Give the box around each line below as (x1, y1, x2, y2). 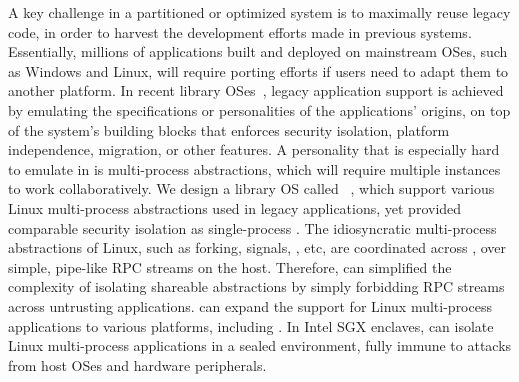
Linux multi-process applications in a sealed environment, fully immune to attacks (8, 335, 512, 356)
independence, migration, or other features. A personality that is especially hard (8, 139, 500, 160)
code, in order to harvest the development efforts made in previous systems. (8, 21, 472, 42)
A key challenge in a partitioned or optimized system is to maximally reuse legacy (8, 2, 511, 22)
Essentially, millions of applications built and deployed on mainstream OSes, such (8, 41, 508, 62)
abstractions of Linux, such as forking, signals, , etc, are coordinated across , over (8, 237, 507, 258)
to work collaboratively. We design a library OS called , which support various (8, 178, 495, 199)
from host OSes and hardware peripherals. (8, 354, 267, 375)
